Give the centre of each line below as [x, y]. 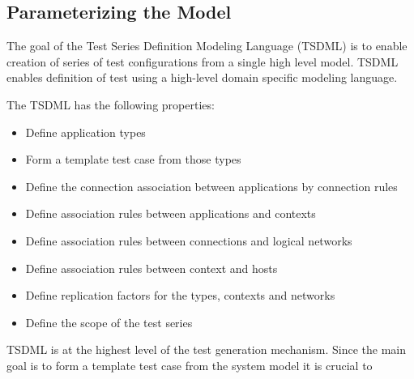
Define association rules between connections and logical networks [189, 240]
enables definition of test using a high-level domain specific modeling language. [202, 77]
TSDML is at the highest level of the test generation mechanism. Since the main [207, 349]
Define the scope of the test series [109, 322]
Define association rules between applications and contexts [171, 213]
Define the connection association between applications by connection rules [211, 186]
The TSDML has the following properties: [111, 104]
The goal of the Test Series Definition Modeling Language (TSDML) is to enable [207, 46]
